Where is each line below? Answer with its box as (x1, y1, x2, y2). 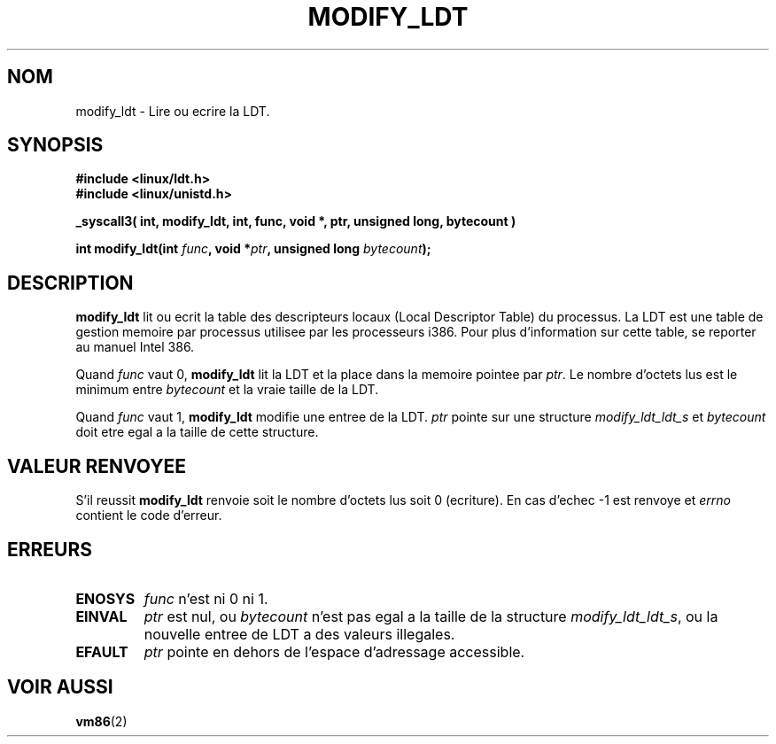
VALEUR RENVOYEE (7, 454, 186, 477)
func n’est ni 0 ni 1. (144, 589, 268, 608)
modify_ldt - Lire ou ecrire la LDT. (75, 103, 270, 119)
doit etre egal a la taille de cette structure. (75, 424, 319, 440)
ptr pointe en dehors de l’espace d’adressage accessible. (144, 642, 525, 661)
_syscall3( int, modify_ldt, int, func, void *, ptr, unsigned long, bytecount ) (75, 213, 516, 229)
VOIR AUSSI (7, 676, 113, 699)
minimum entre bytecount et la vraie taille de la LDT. (75, 382, 379, 398)
